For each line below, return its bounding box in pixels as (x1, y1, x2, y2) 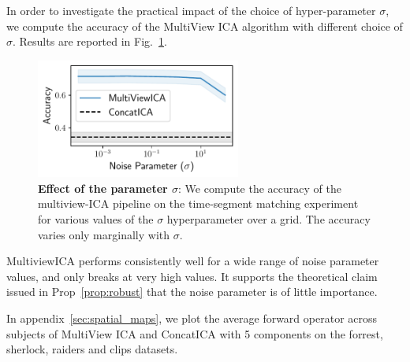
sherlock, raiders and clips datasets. (6, 341, 178, 357)
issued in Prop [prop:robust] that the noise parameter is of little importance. (6, 283, 378, 300)
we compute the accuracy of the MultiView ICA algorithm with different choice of (6, 17, 403, 34)
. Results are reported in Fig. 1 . (13, 33, 167, 50)
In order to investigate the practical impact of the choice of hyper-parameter (6, 2, 376, 18)
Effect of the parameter (38, 179, 168, 196)
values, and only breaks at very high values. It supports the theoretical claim (6, 268, 378, 284)
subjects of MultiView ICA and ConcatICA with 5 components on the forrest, (6, 325, 383, 342)
